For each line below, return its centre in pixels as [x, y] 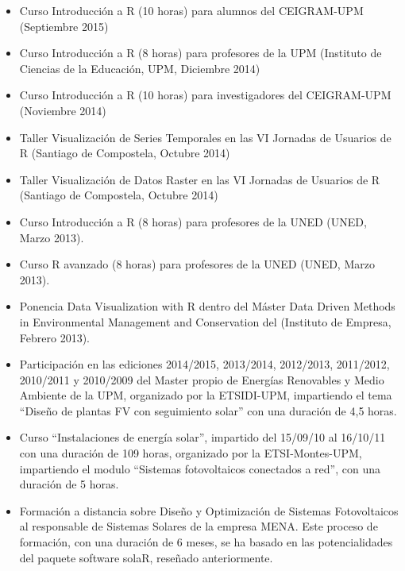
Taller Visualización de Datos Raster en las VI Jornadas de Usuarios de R [200, 179]
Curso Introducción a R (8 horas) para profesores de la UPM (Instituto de [201, 53]
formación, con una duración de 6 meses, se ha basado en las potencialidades [206, 542]
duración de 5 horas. [69, 484]
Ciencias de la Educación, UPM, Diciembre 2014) [140, 68]
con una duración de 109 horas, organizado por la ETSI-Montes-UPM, [191, 453]
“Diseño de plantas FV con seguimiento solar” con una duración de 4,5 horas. [208, 410]
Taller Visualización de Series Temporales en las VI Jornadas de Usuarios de [205, 137]
